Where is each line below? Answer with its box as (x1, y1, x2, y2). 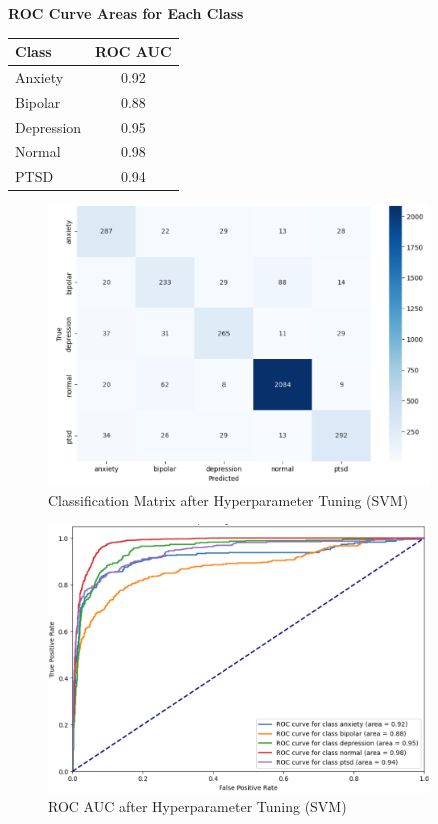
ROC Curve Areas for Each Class (8, 3, 244, 23)
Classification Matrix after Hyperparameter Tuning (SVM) (48, 489, 409, 510)
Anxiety (15, 66, 64, 87)
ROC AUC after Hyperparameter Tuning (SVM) (48, 796, 347, 817)
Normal (15, 141, 61, 162)
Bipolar (15, 91, 61, 112)
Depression (15, 116, 82, 137)
